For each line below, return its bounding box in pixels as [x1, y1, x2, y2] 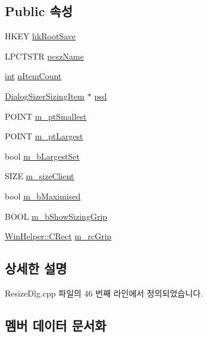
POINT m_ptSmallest [5, 110, 87, 122]
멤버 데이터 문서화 [5, 316, 106, 334]
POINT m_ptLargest [5, 130, 83, 142]
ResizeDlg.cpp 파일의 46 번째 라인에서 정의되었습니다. [5, 286, 203, 299]
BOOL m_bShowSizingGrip [5, 210, 108, 222]
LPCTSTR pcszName [5, 49, 84, 62]
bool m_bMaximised [5, 189, 81, 202]
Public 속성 [5, 2, 73, 20]
